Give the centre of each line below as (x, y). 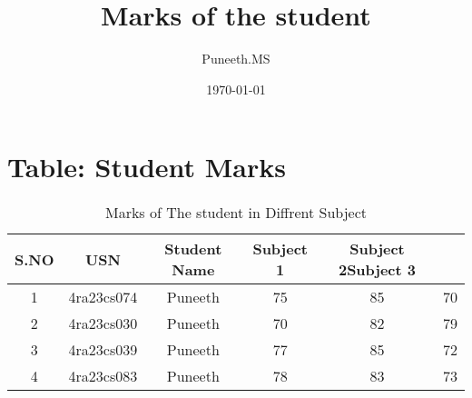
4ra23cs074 (103, 297)
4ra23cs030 (103, 323)
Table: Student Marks (147, 167)
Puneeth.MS (236, 59)
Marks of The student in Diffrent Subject (236, 213)
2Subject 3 (377, 270)
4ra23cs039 (103, 350)
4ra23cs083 (103, 376)
